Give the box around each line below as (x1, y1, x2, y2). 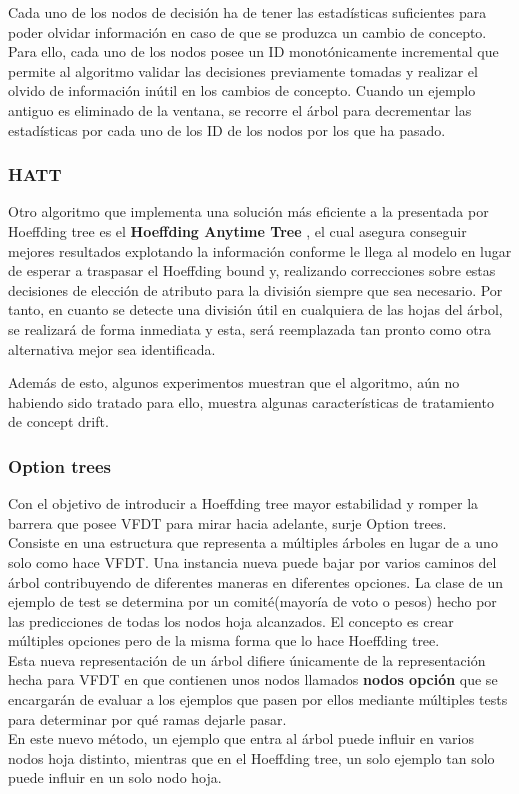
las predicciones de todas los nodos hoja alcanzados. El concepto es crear (8, 610, 454, 631)
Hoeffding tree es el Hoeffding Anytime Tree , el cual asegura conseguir (8, 220, 467, 241)
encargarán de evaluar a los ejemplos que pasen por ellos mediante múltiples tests (8, 689, 508, 710)
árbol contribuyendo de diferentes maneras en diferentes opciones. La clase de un (8, 571, 504, 592)
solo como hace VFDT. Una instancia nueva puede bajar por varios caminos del (8, 551, 497, 572)
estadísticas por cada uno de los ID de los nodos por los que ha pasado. (8, 119, 446, 140)
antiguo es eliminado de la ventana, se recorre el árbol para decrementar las (8, 99, 472, 120)
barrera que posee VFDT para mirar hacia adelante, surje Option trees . (8, 512, 447, 533)
